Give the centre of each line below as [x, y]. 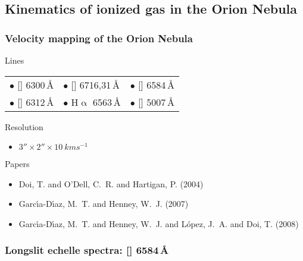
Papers [17, 164]
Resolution [24, 126]
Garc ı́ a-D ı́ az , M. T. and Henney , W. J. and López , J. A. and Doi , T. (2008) [159, 223]
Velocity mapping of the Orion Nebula [99, 38]
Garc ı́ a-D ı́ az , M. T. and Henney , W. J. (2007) [104, 204]
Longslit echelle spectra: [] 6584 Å [87, 250]
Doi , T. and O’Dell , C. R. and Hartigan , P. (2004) [111, 183]
